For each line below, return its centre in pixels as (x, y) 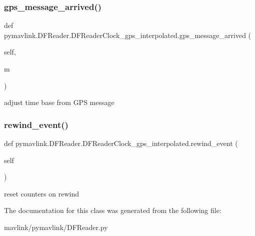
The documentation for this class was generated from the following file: (113, 210)
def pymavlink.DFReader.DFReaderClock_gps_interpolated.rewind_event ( (121, 143)
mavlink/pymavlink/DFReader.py (56, 227)
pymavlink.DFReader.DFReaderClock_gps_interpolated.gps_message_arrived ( (128, 35)
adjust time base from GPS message (59, 102)
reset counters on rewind (41, 193)
